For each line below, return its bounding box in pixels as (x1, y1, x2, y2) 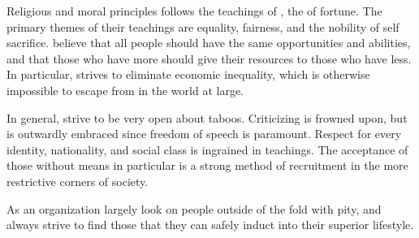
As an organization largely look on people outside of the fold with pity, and (6, 200, 382, 217)
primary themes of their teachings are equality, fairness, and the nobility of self (6, 18, 400, 35)
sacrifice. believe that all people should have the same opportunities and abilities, (6, 34, 411, 51)
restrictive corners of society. (6, 172, 149, 189)
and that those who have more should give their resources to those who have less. (6, 50, 412, 67)
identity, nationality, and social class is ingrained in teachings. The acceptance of (6, 141, 408, 158)
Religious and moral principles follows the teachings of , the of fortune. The (6, 2, 382, 19)
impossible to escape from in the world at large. (6, 81, 244, 98)
